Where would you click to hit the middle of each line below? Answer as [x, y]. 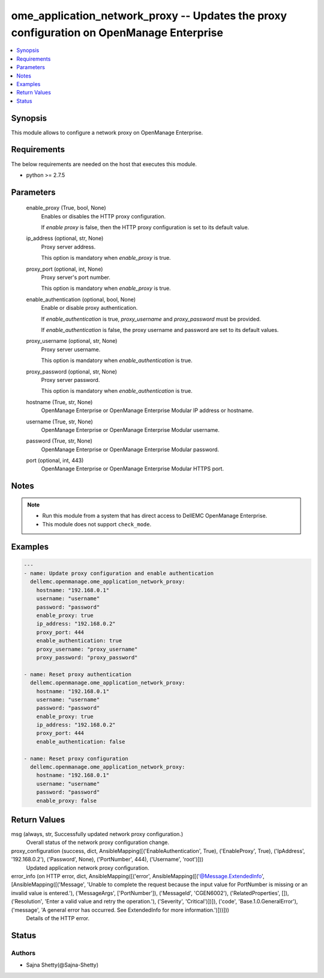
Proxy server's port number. [76, 277]
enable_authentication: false [81, 742]
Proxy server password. [70, 380]
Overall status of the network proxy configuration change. [97, 843]
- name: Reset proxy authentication [78, 674]
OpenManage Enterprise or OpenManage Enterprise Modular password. [130, 449]
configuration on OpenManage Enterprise [117, 32]
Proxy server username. [71, 349]
